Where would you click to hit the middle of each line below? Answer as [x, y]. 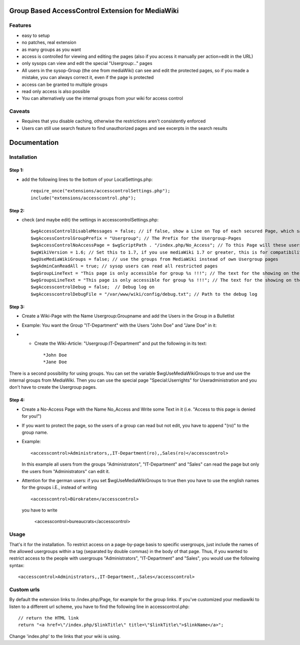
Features [20, 25]
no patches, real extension [49, 42]
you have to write [39, 510]
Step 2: [17, 210]
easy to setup [36, 35]
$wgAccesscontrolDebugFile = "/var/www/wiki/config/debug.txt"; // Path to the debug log [144, 294]
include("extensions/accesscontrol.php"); [83, 198]
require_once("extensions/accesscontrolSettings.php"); [100, 191]
